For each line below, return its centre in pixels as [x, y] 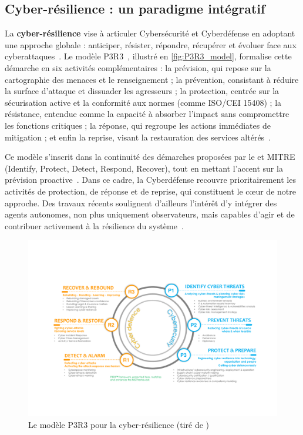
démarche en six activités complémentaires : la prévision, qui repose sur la [138, 67]
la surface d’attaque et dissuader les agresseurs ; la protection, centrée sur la [142, 91]
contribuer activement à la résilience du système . [94, 225]
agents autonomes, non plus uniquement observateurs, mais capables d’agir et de [150, 214]
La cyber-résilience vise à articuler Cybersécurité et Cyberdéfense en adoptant [150, 33]
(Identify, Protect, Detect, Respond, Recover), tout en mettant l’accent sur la [144, 168]
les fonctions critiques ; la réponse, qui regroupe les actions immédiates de [138, 125]
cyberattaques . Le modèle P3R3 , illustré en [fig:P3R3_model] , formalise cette [148, 56]
